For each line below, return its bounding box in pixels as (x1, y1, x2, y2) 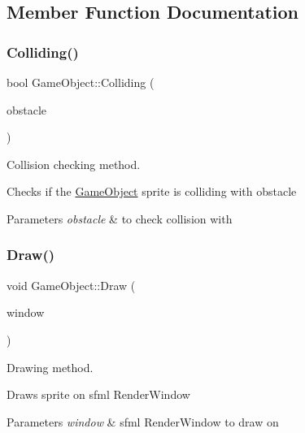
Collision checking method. (7, 155, 141, 172)
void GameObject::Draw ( (7, 276, 136, 293)
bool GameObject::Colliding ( (7, 74, 155, 90)
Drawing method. (7, 358, 94, 375)
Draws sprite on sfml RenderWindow (7, 386, 190, 403)
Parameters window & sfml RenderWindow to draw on (7, 413, 279, 430)
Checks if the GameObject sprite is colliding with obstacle (7, 183, 297, 200)
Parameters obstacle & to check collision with (7, 210, 233, 227)
